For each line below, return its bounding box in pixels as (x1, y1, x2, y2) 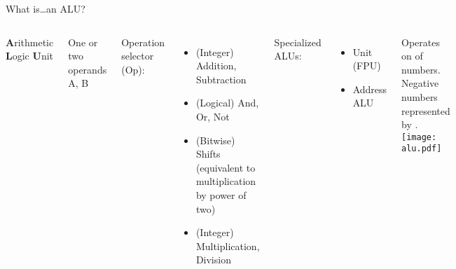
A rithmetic (6, 34, 54, 49)
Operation (121, 34, 165, 49)
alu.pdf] (401, 144, 442, 154)
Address (352, 81, 387, 96)
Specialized (274, 34, 322, 49)
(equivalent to (195, 160, 256, 174)
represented (401, 103, 450, 118)
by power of (195, 187, 247, 202)
